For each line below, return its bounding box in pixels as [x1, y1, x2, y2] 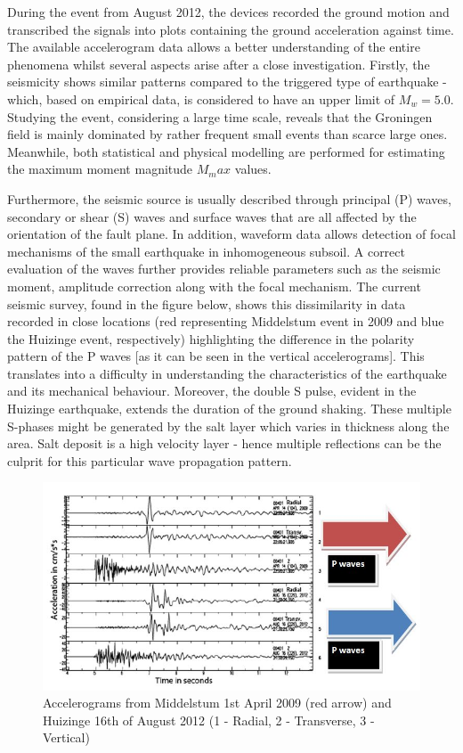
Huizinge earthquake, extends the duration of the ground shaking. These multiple [7, 399, 451, 418]
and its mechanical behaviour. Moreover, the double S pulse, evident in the [7, 381, 417, 400]
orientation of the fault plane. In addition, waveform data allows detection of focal [7, 225, 456, 243]
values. [234, 160, 272, 178]
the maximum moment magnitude [7, 160, 193, 178]
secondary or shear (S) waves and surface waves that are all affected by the [7, 207, 417, 225]
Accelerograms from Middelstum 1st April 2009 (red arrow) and [43, 693, 392, 712]
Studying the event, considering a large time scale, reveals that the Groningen [7, 107, 433, 126]
